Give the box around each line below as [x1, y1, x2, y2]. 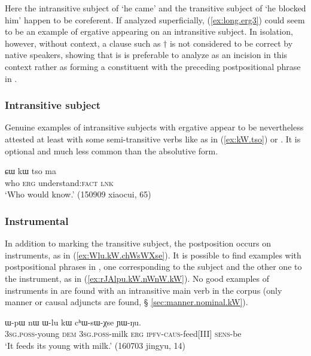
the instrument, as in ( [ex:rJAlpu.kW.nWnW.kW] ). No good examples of [5, 272, 269, 284]
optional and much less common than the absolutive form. [5, 144, 218, 157]
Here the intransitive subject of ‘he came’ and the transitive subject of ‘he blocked [5, 2, 306, 14]
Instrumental [5, 213, 69, 228]
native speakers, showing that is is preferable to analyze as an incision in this [5, 48, 288, 61]
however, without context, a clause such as [5, 36, 161, 49]
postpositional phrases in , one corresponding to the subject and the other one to [5, 260, 302, 273]
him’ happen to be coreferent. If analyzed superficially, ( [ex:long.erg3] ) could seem [5, 13, 305, 26]
